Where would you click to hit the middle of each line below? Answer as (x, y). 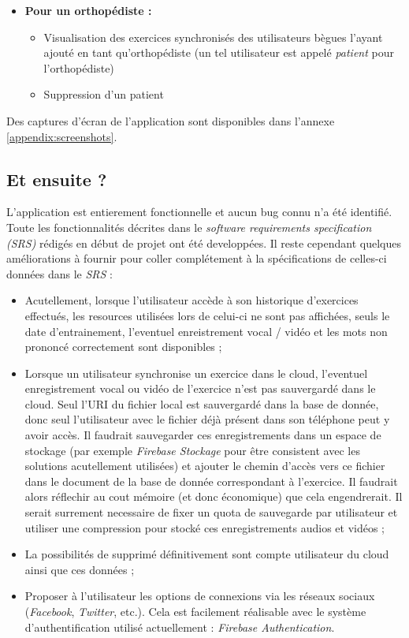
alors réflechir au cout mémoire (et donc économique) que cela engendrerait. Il (214, 496)
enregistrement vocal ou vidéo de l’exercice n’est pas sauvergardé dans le (200, 388)
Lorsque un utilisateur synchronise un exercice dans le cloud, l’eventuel (196, 373)
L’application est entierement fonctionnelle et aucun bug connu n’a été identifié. (199, 212)
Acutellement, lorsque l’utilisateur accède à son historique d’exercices (191, 300)
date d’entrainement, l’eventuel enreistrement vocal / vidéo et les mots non (206, 331)
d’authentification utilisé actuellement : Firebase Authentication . (180, 627)
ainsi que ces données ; (80, 569)
